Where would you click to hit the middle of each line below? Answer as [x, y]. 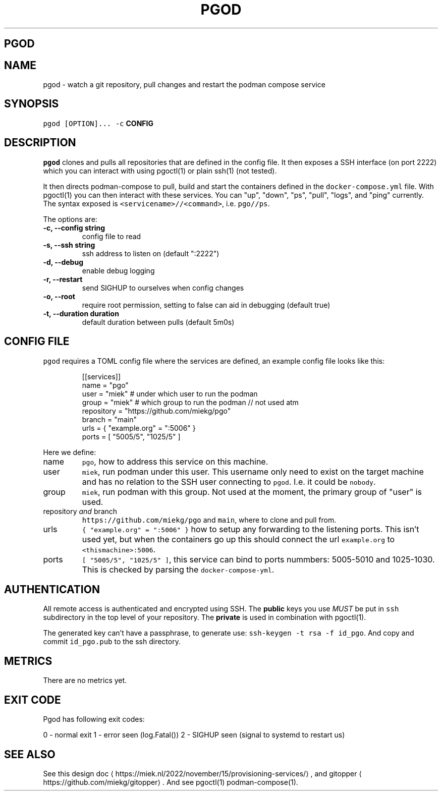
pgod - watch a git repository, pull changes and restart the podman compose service [184, 85]
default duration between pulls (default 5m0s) [158, 322]
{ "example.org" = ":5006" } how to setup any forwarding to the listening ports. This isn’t [251, 529]
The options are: [70, 219]
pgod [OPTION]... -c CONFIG [98, 123]
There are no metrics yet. [85, 680]
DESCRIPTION [40, 143]
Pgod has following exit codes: [94, 719]
